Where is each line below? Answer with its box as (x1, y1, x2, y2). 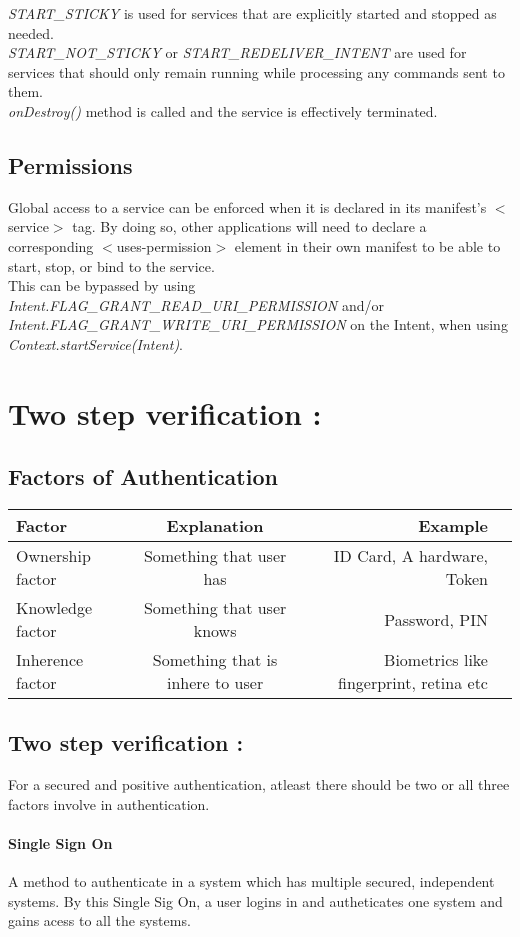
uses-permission (116, 235, 212, 256)
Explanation (166, 514, 264, 538)
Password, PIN (384, 607, 488, 631)
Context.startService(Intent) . (8, 333, 184, 354)
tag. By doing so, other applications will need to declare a (72, 216, 427, 237)
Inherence (16, 648, 84, 672)
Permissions (8, 149, 133, 180)
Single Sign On (8, 833, 113, 854)
